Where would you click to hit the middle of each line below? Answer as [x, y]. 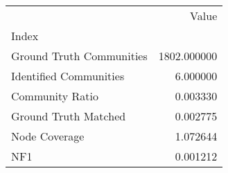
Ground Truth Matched [69, 116]
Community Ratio [55, 96]
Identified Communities [68, 76]
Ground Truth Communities [79, 56]
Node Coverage [48, 136]
